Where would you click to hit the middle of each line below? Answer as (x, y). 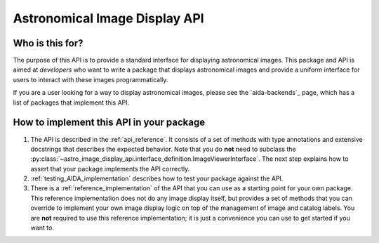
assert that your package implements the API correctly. (110, 169)
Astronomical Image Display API (108, 18)
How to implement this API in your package (109, 123)
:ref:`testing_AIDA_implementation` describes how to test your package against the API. (157, 178)
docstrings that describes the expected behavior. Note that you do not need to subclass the (163, 149)
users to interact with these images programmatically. (91, 79)
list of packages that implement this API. (71, 103)
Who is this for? (48, 43)
